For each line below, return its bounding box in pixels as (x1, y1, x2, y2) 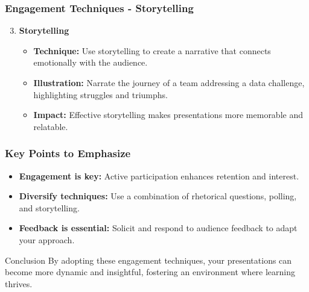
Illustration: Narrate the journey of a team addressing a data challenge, (33, 76, 305, 89)
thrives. (5, 277, 33, 290)
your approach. (19, 233, 75, 246)
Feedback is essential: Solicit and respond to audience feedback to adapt (19, 222, 298, 234)
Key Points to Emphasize (5, 146, 131, 161)
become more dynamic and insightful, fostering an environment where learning (5, 266, 296, 278)
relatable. (33, 120, 68, 132)
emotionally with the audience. (33, 56, 148, 69)
